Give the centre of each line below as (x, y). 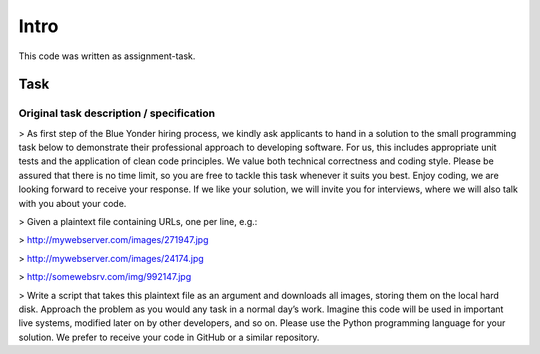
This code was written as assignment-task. (107, 56)
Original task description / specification (116, 113)
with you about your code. (72, 203)
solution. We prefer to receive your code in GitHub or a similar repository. (169, 337)
